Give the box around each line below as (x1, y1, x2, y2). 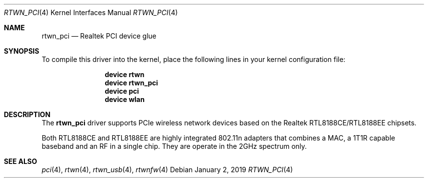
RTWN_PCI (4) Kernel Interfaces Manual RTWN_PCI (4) (4, 8, 178, 17)
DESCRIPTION (4, 110, 51, 119)
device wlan (105, 95, 145, 103)
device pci (105, 87, 139, 95)
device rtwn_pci (105, 79, 158, 87)
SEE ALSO (4, 157, 37, 165)
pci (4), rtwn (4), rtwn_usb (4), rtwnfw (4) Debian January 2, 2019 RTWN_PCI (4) (42, 165, 293, 174)
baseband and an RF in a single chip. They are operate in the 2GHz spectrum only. (42, 142, 307, 150)
